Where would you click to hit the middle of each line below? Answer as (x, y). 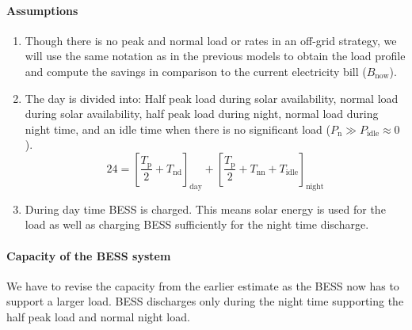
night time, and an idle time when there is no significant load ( (177, 129)
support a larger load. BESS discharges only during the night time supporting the (205, 301)
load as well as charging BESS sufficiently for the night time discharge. (197, 224)
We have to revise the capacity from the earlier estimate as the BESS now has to (203, 285)
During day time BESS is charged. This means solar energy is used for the (205, 209)
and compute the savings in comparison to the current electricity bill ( (196, 71)
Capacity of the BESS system (89, 255)
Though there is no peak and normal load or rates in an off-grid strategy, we (211, 40)
